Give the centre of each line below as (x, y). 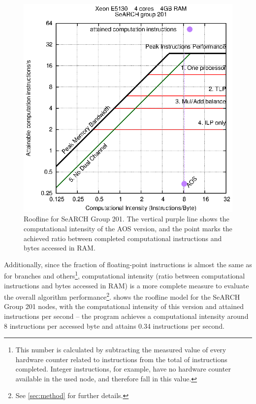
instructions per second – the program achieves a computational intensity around (126, 316)
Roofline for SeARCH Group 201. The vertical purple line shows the (127, 219)
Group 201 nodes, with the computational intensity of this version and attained (124, 306)
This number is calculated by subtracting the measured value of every (121, 350)
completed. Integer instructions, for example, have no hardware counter (123, 369)
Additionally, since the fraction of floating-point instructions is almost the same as (128, 264)
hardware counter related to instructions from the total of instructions (121, 359)
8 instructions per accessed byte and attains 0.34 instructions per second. (114, 326)
